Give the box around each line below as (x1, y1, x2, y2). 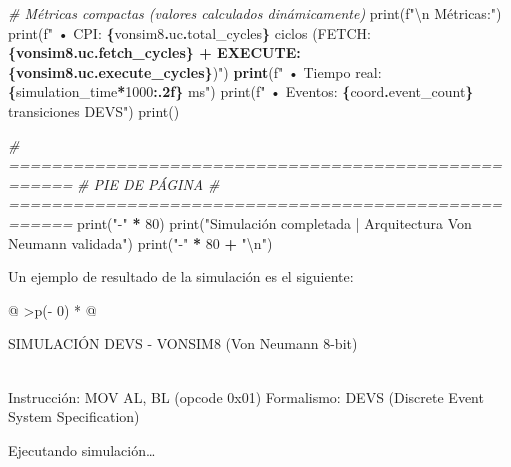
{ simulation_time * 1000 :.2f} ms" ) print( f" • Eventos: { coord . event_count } (8, 81, 474, 102)
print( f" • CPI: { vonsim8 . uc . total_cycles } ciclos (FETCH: (8, 22, 371, 43)
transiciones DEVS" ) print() (8, 100, 180, 121)
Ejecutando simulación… (8, 439, 156, 460)
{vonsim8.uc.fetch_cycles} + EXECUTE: (8, 42, 301, 63)
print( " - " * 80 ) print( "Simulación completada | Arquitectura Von (77, 212, 472, 233)
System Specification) (8, 406, 140, 427)
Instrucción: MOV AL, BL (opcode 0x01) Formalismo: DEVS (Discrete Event (8, 386, 484, 407)
